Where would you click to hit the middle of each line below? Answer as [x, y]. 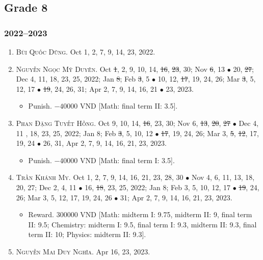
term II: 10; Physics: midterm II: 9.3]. [87, 234]
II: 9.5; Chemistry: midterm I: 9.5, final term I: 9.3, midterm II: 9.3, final [142, 224]
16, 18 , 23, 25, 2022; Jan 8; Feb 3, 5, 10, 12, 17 [157, 187]
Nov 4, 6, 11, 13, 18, [223, 177]
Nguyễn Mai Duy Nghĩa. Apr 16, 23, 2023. [83, 251]
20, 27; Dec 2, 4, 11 [46, 187]
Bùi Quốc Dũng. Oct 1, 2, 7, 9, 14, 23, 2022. [86, 51]
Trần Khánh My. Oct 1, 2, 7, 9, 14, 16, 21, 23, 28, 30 [100, 177]
